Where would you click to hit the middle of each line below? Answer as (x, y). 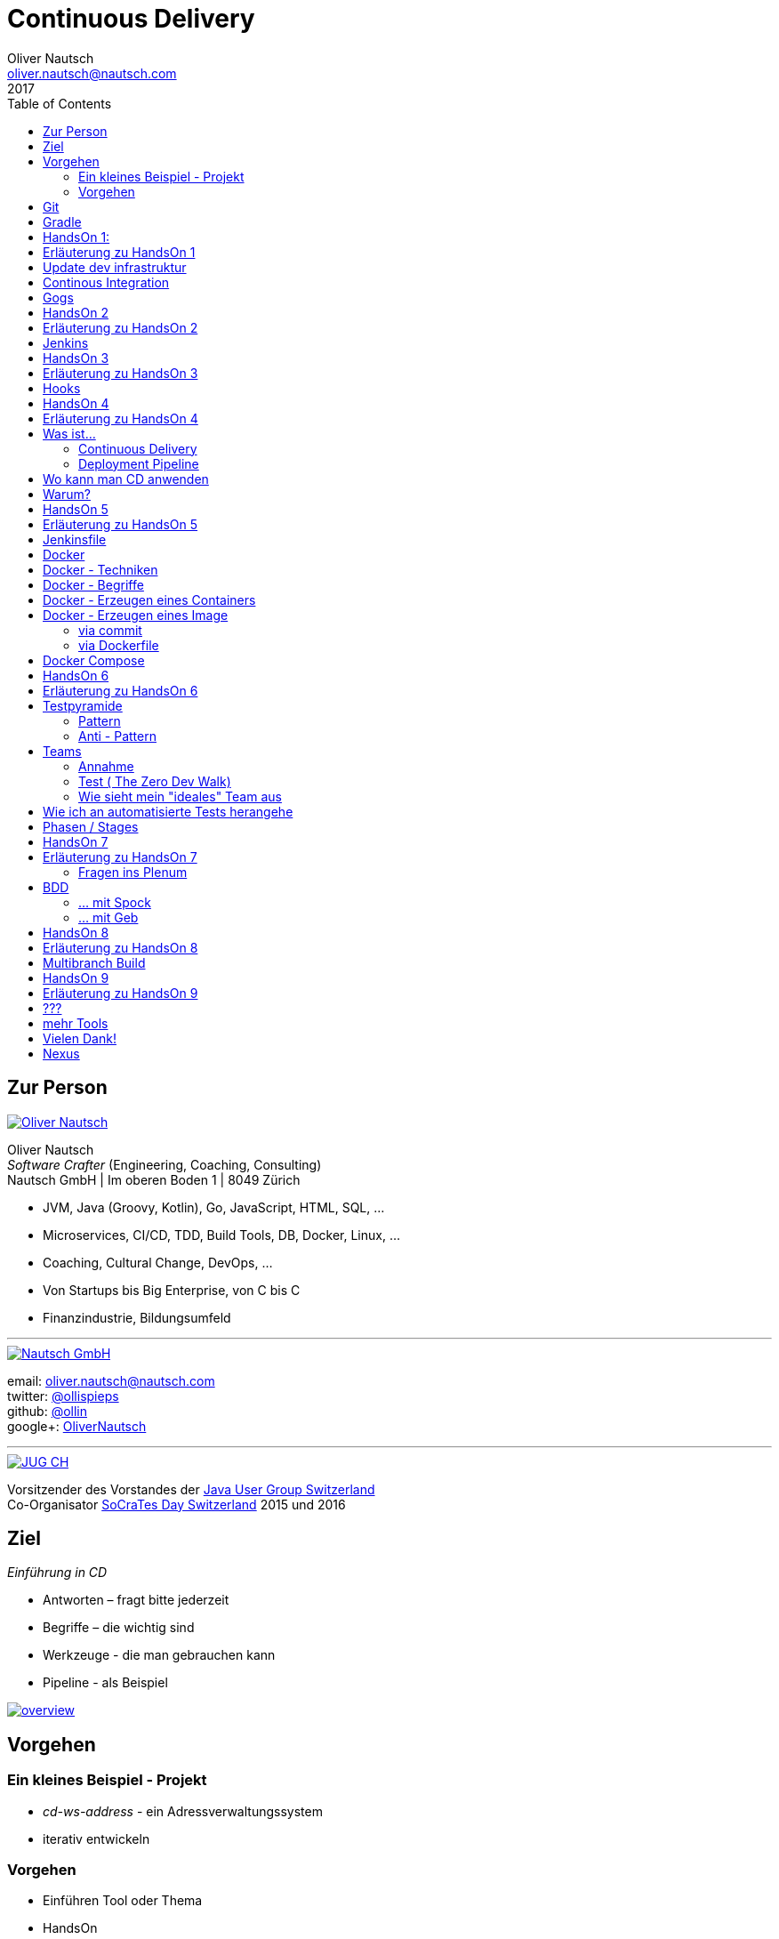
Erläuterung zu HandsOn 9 (120, 993)
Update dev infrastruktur (115, 267)
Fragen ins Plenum (133, 872)
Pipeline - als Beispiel (105, 1683)
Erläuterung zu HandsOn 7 (120, 857)
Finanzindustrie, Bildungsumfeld (137, 1317)
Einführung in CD (57, 1573)
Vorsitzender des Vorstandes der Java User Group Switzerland (191, 1489)
